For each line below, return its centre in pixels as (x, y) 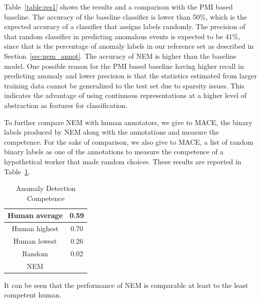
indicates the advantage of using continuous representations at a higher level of (125, 95)
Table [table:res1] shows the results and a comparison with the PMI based (118, 7)
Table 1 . (17, 171)
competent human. (33, 295)
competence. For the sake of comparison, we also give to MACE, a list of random (129, 141)
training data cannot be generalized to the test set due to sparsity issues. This (124, 85)
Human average (35, 215)
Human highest (35, 228)
